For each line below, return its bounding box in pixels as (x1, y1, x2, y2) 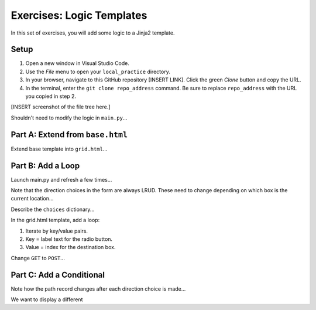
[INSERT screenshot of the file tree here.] (11, 103, 111, 111)
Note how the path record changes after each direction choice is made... (11, 285, 186, 292)
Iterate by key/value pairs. (25, 227, 88, 234)
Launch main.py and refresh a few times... (11, 176, 112, 183)
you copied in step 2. (25, 93, 76, 100)
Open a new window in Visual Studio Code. (25, 60, 130, 67)
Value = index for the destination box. (25, 244, 116, 251)
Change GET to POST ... (11, 254, 66, 261)
